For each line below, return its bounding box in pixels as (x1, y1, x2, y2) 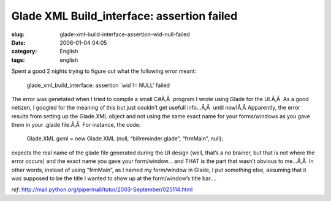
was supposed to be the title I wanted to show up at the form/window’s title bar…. (11, 175, 217, 182)
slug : (11, 31, 25, 38)
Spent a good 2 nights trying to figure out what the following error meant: (11, 67, 197, 75)
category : (11, 48, 37, 55)
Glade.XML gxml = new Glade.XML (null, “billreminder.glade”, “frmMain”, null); (26, 135, 224, 142)
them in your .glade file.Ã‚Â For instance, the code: (11, 121, 141, 129)
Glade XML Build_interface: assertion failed (11, 9, 238, 23)
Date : (11, 39, 26, 46)
